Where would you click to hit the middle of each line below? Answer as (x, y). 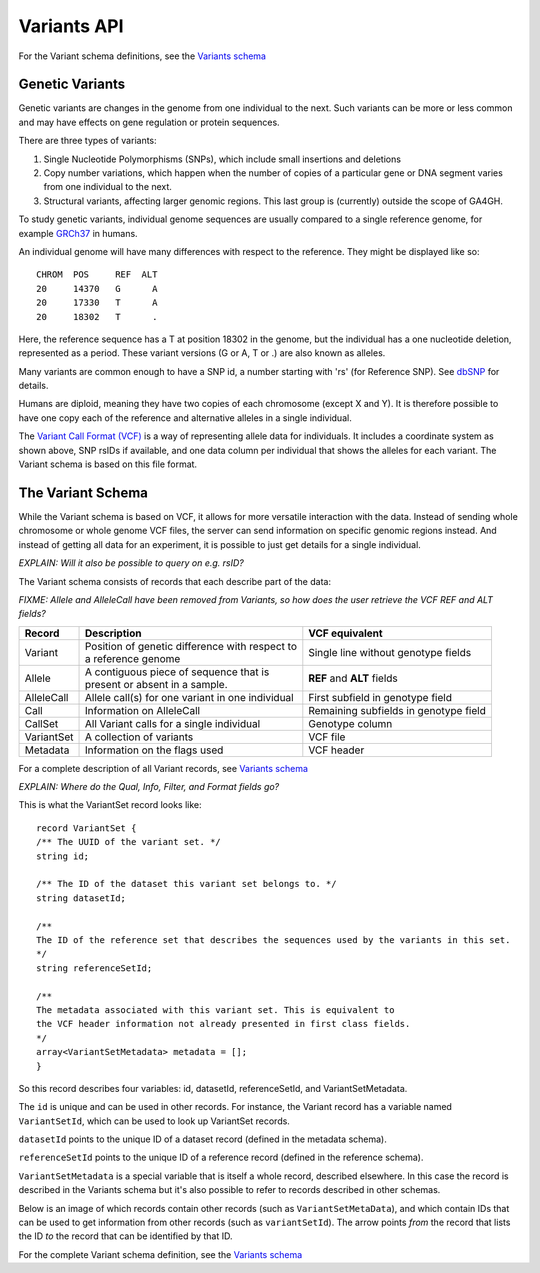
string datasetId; (81, 898)
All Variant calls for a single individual (172, 723)
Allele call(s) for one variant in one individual (189, 697)
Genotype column (350, 723)
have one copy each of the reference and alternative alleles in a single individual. (185, 417)
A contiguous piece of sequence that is (177, 672)
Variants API (71, 26)
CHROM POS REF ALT (97, 274)
